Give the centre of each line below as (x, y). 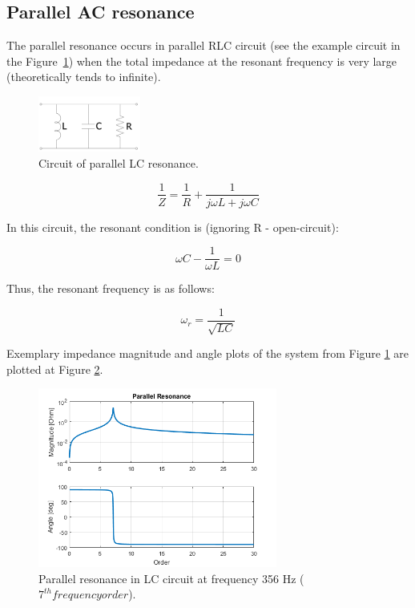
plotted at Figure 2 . (55, 369)
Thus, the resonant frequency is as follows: (111, 288)
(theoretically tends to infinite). (84, 77)
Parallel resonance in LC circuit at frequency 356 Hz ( (171, 578)
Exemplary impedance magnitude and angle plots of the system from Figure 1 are (208, 353)
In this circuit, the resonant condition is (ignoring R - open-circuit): (173, 227)
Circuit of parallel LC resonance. (119, 162)
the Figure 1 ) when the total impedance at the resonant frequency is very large (202, 61)
